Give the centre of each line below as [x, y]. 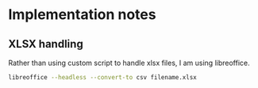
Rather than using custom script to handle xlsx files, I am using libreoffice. [129, 63]
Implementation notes [82, 15]
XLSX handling [46, 44]
